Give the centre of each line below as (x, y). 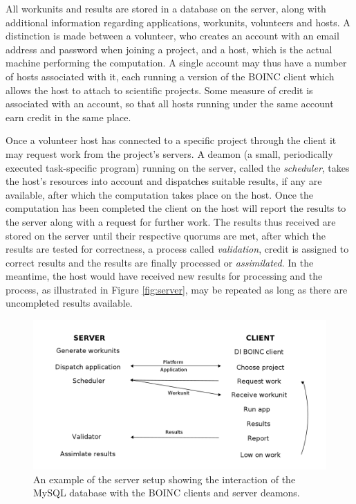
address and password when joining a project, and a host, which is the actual (169, 49)
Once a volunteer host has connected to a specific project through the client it (171, 140)
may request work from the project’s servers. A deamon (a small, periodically (169, 153)
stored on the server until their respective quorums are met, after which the (166, 235)
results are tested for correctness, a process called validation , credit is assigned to (177, 249)
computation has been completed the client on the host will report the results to (176, 208)
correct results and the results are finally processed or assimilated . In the (160, 262)
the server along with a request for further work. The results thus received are (171, 221)
